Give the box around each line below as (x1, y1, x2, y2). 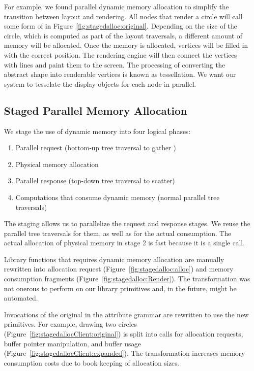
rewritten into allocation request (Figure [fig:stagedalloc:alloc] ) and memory (4, 264, 233, 274)
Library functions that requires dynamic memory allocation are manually (4, 254, 224, 264)
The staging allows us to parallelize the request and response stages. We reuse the (4, 218, 251, 229)
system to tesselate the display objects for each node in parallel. (4, 78, 196, 89)
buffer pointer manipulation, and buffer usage (4, 338, 141, 348)
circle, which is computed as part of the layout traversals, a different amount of (4, 30, 243, 40)
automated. (4, 293, 38, 303)
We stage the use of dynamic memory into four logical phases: (4, 126, 191, 136)
